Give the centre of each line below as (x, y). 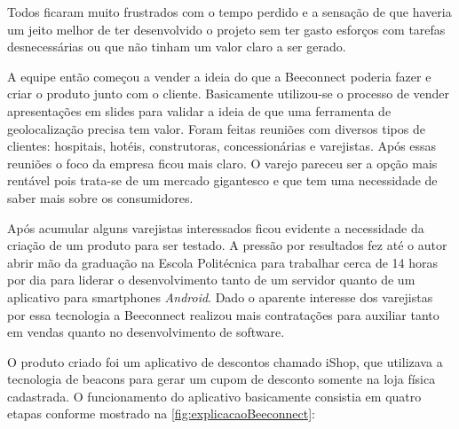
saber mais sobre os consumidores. (100, 197)
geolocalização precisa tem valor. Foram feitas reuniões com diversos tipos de (216, 128)
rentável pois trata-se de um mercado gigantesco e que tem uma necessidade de (222, 180)
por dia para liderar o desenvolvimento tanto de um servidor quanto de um (211, 280)
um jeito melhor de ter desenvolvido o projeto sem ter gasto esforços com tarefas (226, 29)
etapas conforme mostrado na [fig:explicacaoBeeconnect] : (161, 413)
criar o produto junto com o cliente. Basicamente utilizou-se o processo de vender (229, 94)
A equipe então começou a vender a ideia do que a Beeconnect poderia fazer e (219, 76)
